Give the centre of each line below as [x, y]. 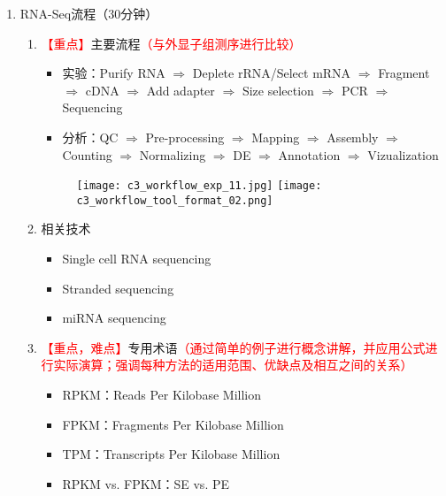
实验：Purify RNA [114, 73]
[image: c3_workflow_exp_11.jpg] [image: [199, 186]
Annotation [309, 154]
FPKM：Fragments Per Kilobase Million [173, 424]
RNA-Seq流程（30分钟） [89, 13]
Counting [87, 154]
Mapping [276, 137]
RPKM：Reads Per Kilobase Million [161, 395]
